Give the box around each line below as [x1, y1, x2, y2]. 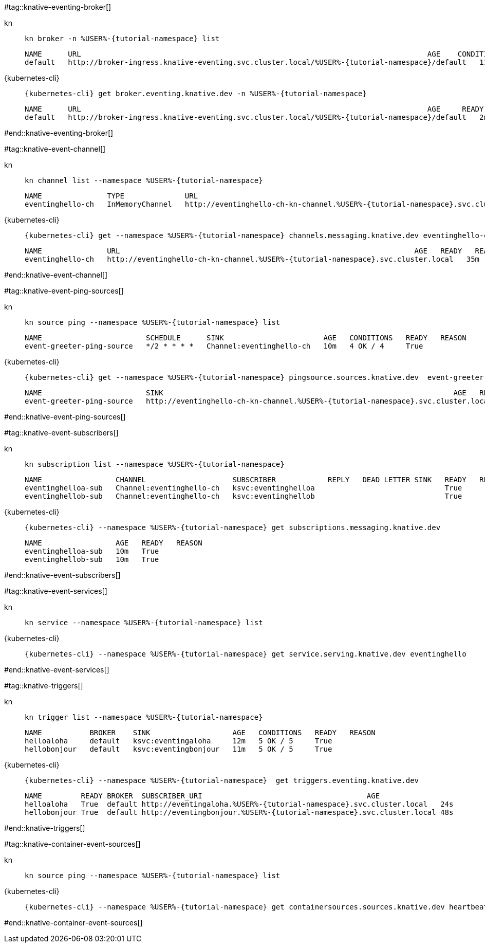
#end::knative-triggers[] [4, 824, 85, 832]
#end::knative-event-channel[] [4, 270, 108, 279]
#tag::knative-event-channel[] [4, 144, 106, 153]
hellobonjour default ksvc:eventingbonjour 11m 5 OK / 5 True [25, 745, 332, 753]
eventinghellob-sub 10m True [25, 555, 159, 563]
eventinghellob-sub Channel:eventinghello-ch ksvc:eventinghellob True [25, 492, 462, 500]
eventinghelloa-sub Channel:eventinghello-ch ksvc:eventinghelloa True [25, 484, 462, 492]
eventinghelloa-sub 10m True [25, 547, 159, 555]
